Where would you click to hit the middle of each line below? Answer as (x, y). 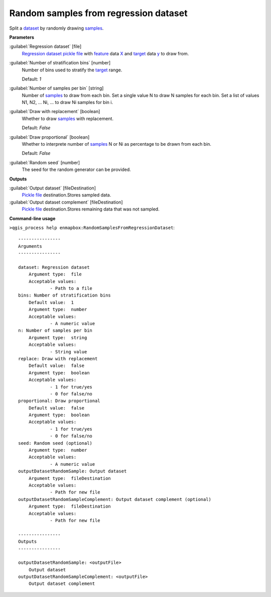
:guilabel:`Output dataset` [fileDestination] (53, 188)
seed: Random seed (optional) (55, 443)
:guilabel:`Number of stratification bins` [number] (60, 63)
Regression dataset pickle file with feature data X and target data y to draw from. (105, 53)
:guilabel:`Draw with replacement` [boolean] (55, 112)
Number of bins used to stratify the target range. (72, 70)
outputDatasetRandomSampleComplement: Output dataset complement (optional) (115, 499)
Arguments (30, 246)
